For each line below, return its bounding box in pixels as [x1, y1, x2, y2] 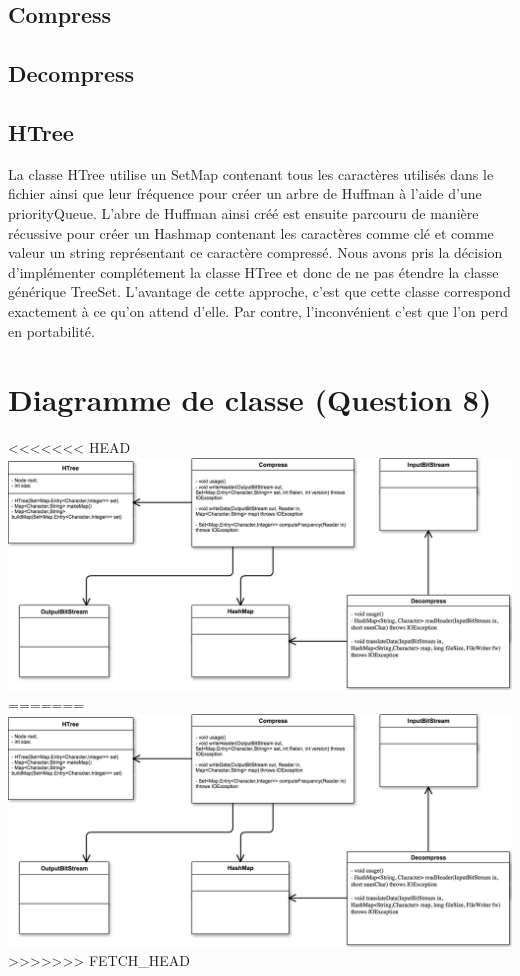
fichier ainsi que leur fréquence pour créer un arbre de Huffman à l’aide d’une [8, 183, 482, 204]
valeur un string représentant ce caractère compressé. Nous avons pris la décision [8, 242, 503, 263]
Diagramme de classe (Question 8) [8, 379, 492, 420]
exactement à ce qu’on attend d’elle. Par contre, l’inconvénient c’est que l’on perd [8, 300, 509, 321]
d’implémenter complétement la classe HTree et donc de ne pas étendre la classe [8, 261, 499, 282]
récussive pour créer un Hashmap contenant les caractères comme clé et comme [8, 222, 494, 243]
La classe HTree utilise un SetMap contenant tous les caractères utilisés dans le [8, 163, 494, 184]
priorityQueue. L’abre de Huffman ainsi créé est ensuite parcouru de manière [8, 202, 479, 223]
